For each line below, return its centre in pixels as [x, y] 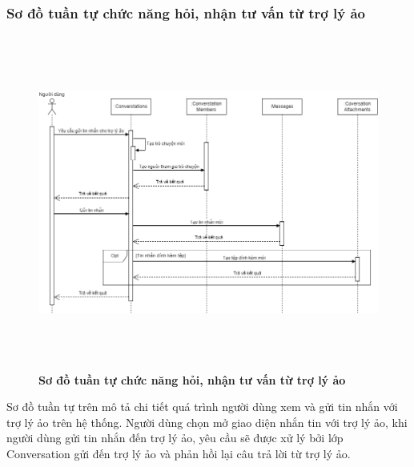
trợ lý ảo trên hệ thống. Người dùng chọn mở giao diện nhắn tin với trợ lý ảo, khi [207, 422]
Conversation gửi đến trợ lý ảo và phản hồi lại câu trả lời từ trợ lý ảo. [179, 453]
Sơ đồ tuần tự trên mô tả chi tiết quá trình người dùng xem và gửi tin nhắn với [202, 407]
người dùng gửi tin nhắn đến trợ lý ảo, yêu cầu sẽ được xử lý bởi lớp [175, 438]
